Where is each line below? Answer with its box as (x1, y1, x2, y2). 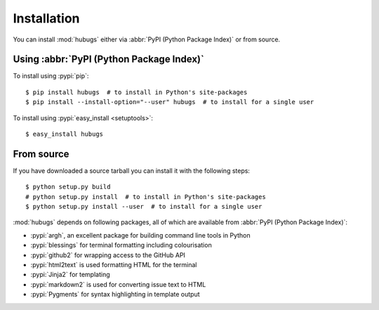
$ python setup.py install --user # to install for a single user (25, 202, 262, 211)
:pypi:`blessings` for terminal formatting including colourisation (30, 241, 212, 250)
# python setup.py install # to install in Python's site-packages (25, 193, 266, 200)
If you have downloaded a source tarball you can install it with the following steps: (13, 166, 251, 175)
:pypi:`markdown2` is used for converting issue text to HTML (30, 280, 206, 288)
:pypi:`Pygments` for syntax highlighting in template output (30, 290, 200, 299)
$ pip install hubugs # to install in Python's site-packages (25, 88, 248, 96)
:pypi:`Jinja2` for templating (30, 271, 110, 279)
